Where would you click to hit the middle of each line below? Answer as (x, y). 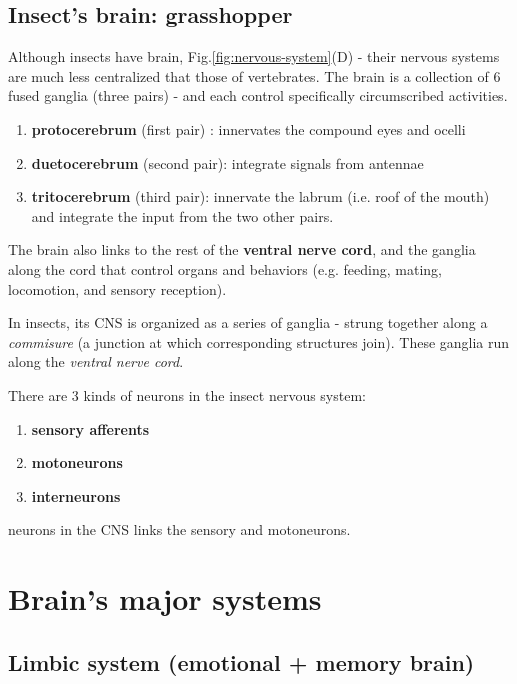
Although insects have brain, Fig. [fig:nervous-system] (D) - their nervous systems (254, 56)
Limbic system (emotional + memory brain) (241, 661)
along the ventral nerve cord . (96, 361)
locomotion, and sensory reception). (117, 288)
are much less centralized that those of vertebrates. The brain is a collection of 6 (254, 75)
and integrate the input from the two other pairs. (182, 215)
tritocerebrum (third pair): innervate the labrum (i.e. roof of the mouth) (260, 196)
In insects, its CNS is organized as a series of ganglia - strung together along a (248, 322)
